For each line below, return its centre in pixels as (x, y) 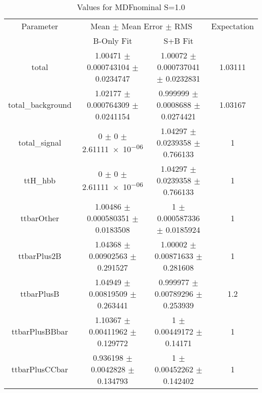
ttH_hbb (40, 180)
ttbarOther (40, 218)
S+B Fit (178, 41)
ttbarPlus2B (40, 256)
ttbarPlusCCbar (40, 369)
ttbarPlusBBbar (40, 331)
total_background (40, 105)
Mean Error (142, 26)
